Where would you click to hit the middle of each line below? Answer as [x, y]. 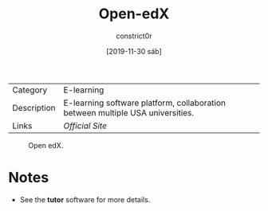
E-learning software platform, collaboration [144, 103]
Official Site [85, 126]
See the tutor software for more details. [85, 199]
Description [34, 107]
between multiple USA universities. [129, 112]
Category [30, 90]
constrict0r [134, 36]
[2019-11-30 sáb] [134, 51]
